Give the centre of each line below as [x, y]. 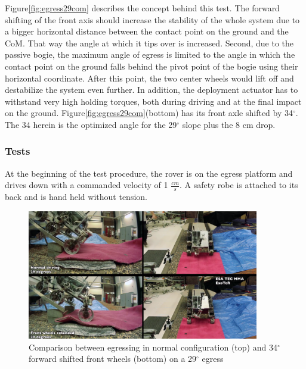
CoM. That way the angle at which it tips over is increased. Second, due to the [149, 43]
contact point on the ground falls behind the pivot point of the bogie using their [152, 66]
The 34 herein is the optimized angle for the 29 [91, 124]
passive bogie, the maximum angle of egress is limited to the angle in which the [150, 54]
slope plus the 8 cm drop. [229, 124]
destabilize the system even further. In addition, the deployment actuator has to [152, 90]
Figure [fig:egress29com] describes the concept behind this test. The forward [142, 8]
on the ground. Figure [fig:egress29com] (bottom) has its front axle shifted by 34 [149, 113]
